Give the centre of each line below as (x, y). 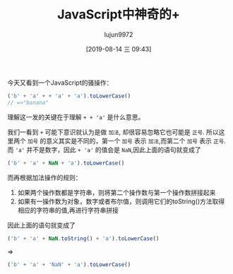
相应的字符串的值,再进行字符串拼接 (68, 210)
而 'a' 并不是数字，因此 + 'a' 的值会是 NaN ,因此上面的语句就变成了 (104, 150)
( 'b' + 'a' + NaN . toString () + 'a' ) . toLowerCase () (83, 238)
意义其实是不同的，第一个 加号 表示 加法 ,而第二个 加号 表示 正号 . (136, 141)
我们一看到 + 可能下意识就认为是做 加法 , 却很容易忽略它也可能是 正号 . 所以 (113, 132)
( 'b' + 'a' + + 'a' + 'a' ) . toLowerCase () (69, 96)
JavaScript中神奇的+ (119, 14)
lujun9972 (119, 34)
